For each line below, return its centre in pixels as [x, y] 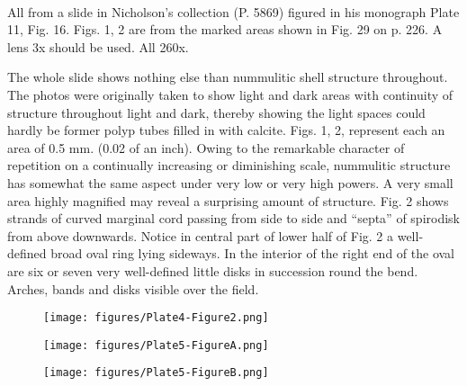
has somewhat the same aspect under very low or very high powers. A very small [230, 182]
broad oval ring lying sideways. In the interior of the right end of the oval [252, 253]
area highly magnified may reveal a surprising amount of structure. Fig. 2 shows [228, 200]
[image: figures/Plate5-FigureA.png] [156, 345]
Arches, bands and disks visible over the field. [133, 288]
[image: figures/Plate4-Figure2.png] [156, 318]
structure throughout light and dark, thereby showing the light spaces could [216, 112]
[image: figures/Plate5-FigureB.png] [156, 373]
